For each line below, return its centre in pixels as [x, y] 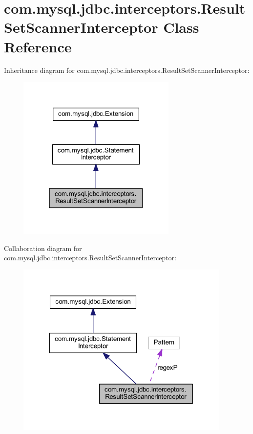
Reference [38, 46]
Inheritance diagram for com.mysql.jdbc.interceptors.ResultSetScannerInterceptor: [127, 70]
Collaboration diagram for [43, 248]
